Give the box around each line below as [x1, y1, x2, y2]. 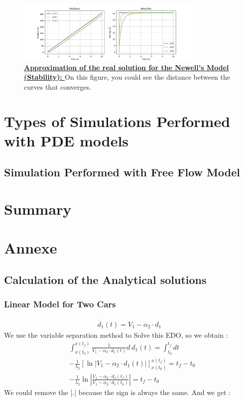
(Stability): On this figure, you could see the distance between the [24, 72, 230, 82]
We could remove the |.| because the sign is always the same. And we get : [4, 387, 231, 397]
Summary [4, 198, 72, 219]
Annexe [4, 238, 57, 258]
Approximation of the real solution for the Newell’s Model [24, 62, 229, 72]
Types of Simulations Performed [4, 111, 231, 131]
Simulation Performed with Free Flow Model [4, 164, 240, 180]
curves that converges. [24, 81, 92, 92]
